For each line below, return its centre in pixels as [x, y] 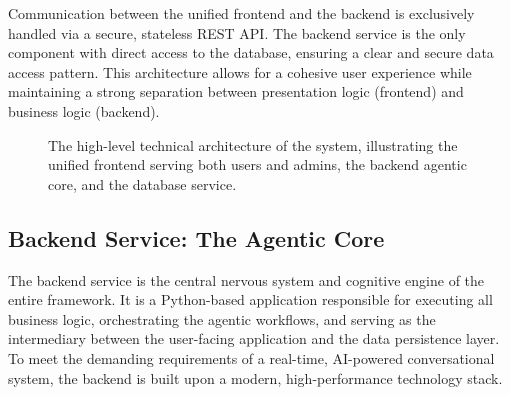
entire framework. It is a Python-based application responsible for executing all [250, 299]
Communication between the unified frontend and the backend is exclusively [241, 13]
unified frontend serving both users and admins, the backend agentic [257, 164]
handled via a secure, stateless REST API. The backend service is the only [237, 32]
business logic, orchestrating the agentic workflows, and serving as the [222, 318]
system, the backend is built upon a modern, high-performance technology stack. [255, 377]
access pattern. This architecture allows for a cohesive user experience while [240, 71]
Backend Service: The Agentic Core [196, 237]
